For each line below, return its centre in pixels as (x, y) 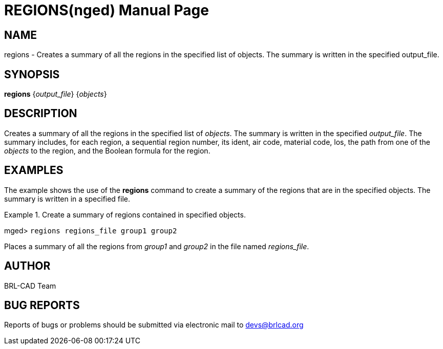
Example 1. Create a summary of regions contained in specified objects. (125, 214)
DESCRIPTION (41, 114)
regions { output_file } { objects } (56, 94)
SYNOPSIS (32, 74)
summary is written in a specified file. (67, 199)
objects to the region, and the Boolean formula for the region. (107, 150)
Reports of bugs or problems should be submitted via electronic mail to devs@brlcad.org (154, 325)
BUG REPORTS (42, 305)
